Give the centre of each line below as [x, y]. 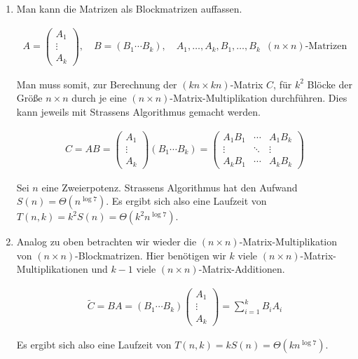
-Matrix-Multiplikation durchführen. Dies [259, 98]
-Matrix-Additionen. [242, 269]
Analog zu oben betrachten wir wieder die [106, 242]
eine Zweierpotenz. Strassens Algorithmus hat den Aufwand [170, 187]
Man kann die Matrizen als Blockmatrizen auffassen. [129, 8]
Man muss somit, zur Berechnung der [97, 84]
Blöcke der [330, 84]
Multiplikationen [52, 269]
